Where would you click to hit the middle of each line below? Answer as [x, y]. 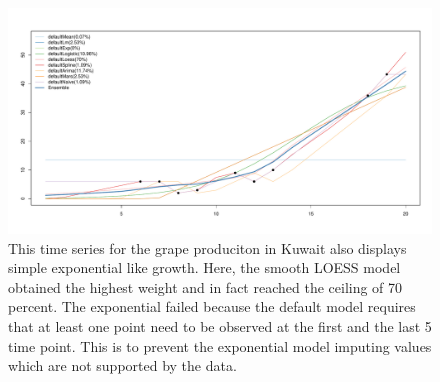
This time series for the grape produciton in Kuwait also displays [207, 247]
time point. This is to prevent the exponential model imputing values [220, 345]
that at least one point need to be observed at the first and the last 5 [220, 326]
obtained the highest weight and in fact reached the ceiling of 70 [205, 286]
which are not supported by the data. [122, 365]
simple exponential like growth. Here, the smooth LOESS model [204, 267]
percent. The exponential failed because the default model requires [212, 306]
